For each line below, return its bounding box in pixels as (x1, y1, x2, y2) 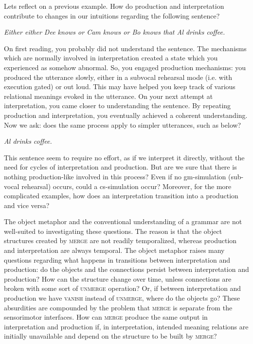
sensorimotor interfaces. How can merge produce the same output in (4, 312, 208, 322)
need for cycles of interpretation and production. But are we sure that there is (4, 162, 237, 172)
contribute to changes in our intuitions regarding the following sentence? (4, 10, 220, 20)
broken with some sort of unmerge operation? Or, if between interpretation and (4, 283, 241, 293)
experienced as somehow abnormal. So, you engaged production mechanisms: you (4, 62, 246, 72)
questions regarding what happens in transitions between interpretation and (4, 254, 230, 265)
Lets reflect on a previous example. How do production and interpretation (4, 1, 224, 11)
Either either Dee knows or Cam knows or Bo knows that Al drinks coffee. (4, 27, 225, 37)
